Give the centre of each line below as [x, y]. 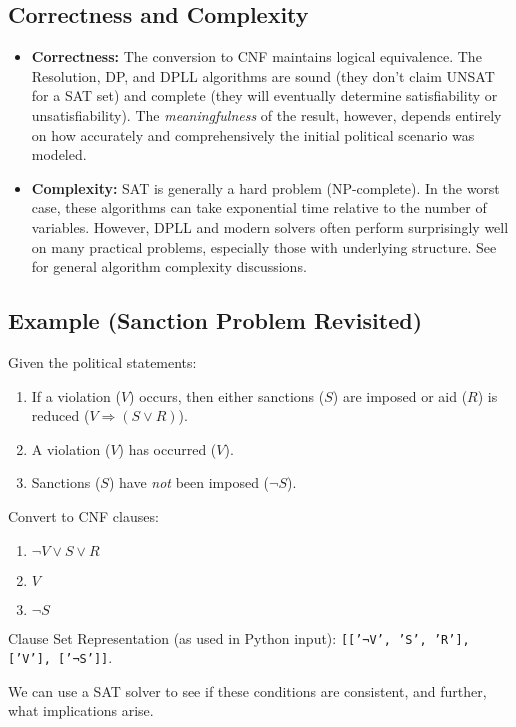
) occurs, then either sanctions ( [227, 395]
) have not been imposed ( [189, 482]
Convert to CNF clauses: [83, 515]
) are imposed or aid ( [400, 395]
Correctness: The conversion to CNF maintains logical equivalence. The [256, 56]
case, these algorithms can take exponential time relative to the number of [259, 207]
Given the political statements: [102, 361]
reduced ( [60, 415]
